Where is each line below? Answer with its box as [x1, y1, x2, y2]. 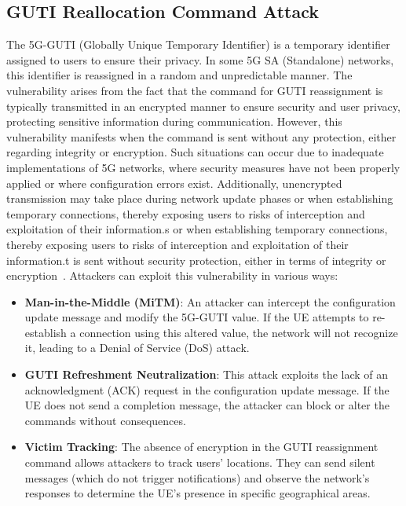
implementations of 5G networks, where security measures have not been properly [6, 159, 401, 175]
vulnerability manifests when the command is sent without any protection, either [6, 128, 397, 145]
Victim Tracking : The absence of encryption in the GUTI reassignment [24, 438, 379, 455]
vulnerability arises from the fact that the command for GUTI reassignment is [6, 82, 383, 98]
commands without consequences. [24, 412, 186, 428]
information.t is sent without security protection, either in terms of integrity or [6, 251, 386, 268]
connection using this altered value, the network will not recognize [79, 324, 398, 340]
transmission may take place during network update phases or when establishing [6, 190, 393, 207]
